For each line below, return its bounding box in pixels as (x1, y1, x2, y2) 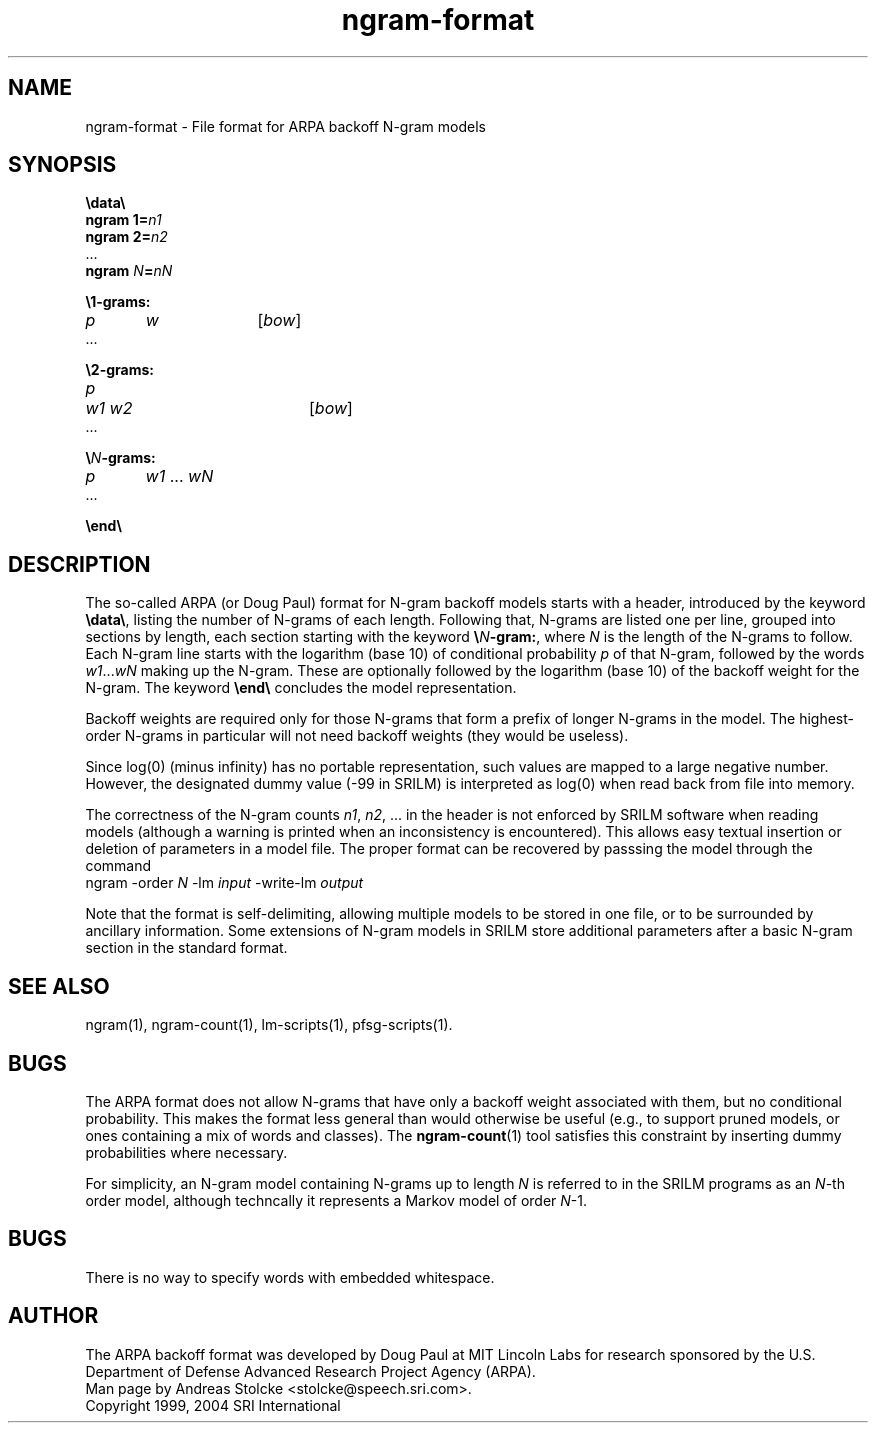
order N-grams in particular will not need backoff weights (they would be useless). (85, 727, 629, 745)
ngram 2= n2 (85, 228, 168, 246)
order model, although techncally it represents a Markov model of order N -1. (85, 1191, 588, 1209)
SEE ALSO (8, 973, 110, 999)
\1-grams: (85, 293, 151, 311)
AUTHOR (8, 1303, 99, 1329)
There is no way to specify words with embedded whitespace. (85, 1268, 495, 1286)
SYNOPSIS (8, 152, 117, 178)
